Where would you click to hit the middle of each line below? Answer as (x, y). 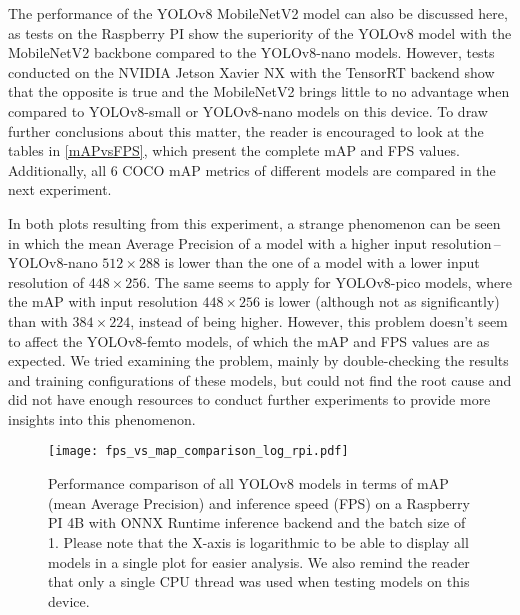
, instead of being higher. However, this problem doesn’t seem (319, 320)
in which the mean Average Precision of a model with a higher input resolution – (254, 242)
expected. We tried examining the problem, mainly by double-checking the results (258, 360)
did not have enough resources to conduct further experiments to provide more (249, 399)
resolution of (46, 281)
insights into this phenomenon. (102, 418)
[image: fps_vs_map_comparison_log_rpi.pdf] (198, 451)
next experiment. (60, 189)
